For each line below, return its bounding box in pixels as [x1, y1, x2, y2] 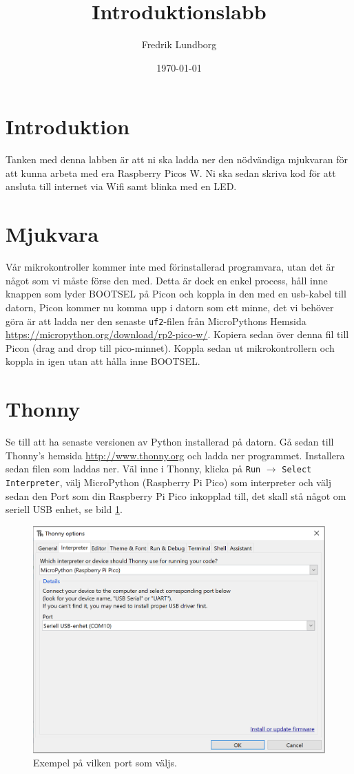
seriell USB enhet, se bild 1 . [6, 502, 123, 516]
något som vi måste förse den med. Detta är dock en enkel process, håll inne [6, 273, 328, 287]
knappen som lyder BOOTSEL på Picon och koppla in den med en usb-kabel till [6, 286, 346, 301]
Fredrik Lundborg [141, 37, 217, 52]
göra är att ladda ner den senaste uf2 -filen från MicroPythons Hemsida [6, 313, 306, 328]
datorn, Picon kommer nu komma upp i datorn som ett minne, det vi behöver [6, 300, 334, 314]
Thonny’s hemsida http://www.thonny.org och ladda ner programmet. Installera [6, 448, 345, 462]
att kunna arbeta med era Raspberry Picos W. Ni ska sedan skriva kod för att [6, 165, 336, 180]
